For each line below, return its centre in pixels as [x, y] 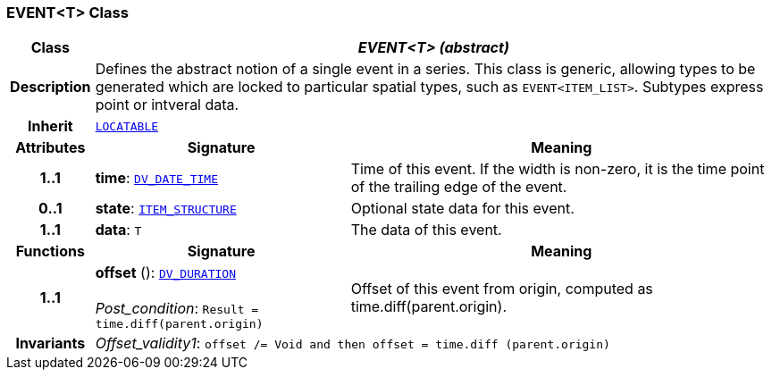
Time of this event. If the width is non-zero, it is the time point [558, 169]
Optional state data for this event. [462, 209]
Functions [50, 251]
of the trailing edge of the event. [459, 187]
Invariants [50, 343]
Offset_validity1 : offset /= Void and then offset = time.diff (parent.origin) [352, 343]
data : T [118, 230]
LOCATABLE [127, 126]
